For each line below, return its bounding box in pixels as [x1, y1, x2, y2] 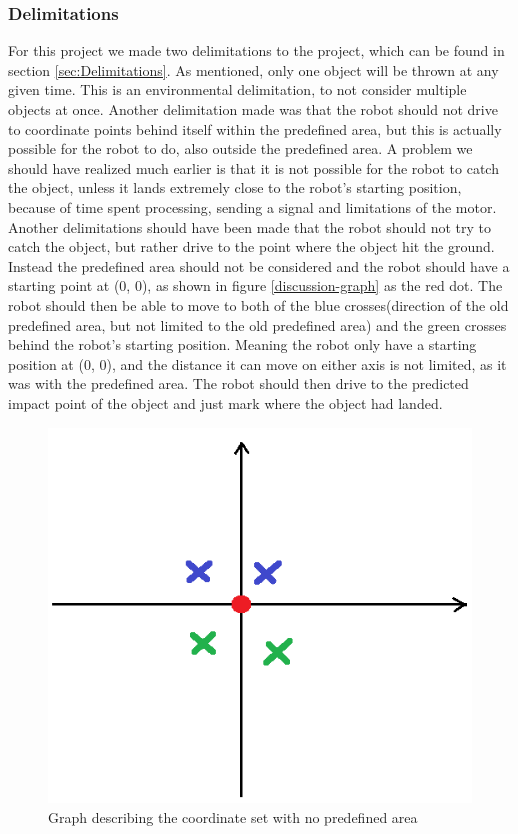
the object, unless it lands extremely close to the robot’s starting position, [8, 177, 462, 198]
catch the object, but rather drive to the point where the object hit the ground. [8, 236, 495, 257]
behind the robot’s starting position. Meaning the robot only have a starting [8, 334, 477, 355]
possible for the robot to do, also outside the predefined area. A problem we [8, 138, 473, 159]
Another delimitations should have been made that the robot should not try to [8, 216, 491, 237]
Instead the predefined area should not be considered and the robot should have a [8, 255, 510, 276]
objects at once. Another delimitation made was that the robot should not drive [8, 99, 498, 119]
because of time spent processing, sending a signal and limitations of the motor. [8, 196, 497, 217]
